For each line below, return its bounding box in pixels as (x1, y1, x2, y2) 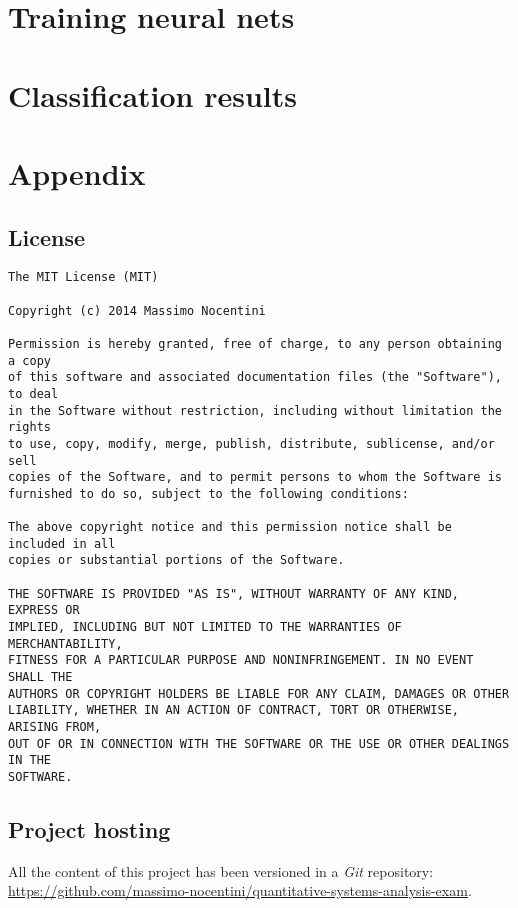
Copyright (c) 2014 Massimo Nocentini (8, 303, 266, 318)
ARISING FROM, (8, 720, 102, 735)
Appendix (8, 152, 146, 193)
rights (8, 420, 51, 435)
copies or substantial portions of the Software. (8, 553, 345, 568)
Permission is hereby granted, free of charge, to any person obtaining (8, 336, 502, 351)
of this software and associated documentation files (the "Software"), (8, 370, 502, 385)
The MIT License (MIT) (8, 270, 159, 285)
